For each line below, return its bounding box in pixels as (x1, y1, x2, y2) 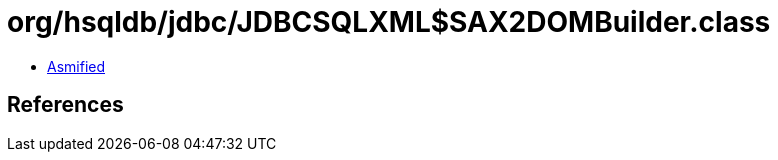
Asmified (47, 57, 106, 75)
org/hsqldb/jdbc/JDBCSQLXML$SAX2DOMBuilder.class (7, 5, 771, 39)
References (7, 92, 124, 118)
